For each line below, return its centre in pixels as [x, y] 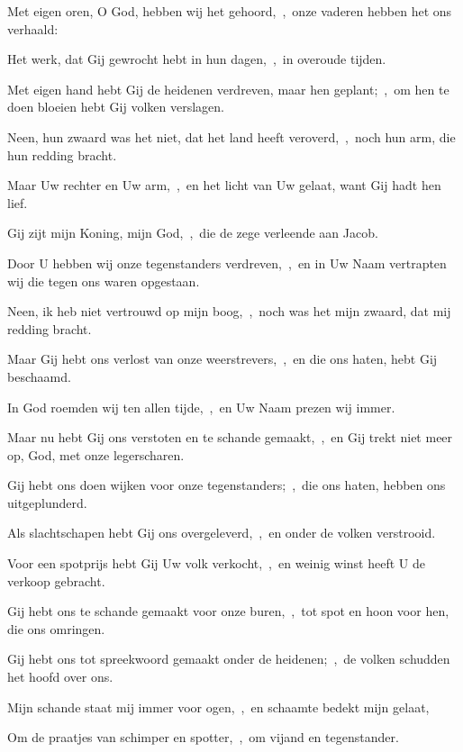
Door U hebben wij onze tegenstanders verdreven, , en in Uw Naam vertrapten [227, 263]
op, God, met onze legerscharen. [96, 454]
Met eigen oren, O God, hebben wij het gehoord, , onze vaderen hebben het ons [230, 11]
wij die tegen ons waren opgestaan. [104, 281]
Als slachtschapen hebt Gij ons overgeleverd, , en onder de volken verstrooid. [222, 533]
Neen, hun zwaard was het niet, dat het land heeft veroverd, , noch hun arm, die [231, 136]
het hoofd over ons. [60, 677]
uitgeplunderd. [47, 502]
